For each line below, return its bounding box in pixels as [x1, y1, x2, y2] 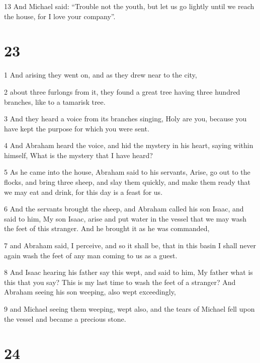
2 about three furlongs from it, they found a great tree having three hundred [4, 86, 240, 97]
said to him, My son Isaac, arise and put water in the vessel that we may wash [4, 213, 246, 224]
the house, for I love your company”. [4, 11, 116, 21]
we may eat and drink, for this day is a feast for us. [4, 186, 163, 197]
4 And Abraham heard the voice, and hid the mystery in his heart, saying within [4, 140, 253, 151]
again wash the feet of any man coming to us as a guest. [4, 250, 178, 260]
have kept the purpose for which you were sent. [4, 123, 149, 133]
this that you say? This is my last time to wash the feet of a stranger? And [4, 276, 236, 287]
